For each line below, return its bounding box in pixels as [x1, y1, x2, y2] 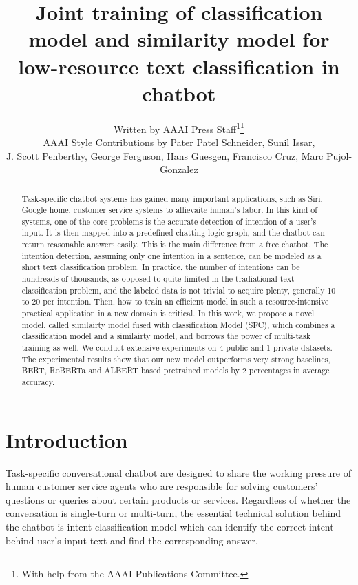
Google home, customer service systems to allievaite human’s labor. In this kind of [21, 204, 317, 216]
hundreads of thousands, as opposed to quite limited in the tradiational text [21, 273, 295, 285]
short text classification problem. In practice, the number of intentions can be [21, 261, 300, 273]
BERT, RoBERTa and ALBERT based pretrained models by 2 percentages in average [21, 365, 330, 376]
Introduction [6, 425, 128, 453]
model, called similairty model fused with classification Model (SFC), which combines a [21, 318, 335, 330]
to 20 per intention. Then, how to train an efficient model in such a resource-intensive [21, 296, 329, 307]
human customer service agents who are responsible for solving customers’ [6, 479, 318, 493]
